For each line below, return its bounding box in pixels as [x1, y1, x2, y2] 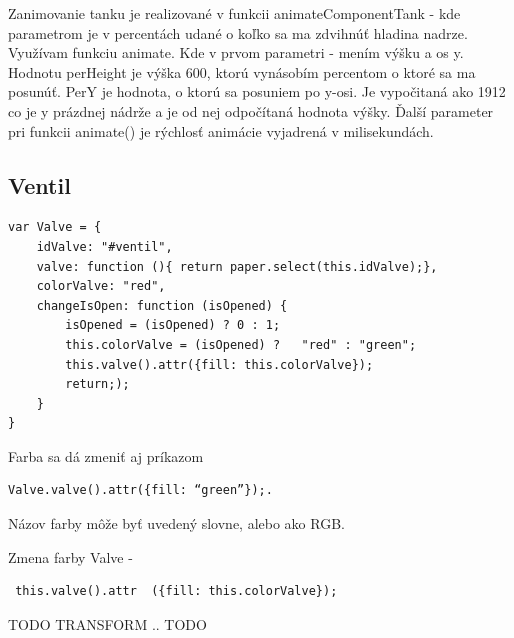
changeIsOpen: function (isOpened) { [36, 298, 288, 313]
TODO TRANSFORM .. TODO [8, 613, 207, 634]
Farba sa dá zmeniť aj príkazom [8, 445, 204, 466]
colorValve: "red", [36, 279, 166, 294]
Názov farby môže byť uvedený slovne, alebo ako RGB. [8, 513, 345, 534]
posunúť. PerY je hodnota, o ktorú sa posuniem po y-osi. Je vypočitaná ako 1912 [8, 81, 506, 102]
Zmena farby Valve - [8, 546, 133, 567]
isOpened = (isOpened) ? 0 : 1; [65, 318, 281, 333]
